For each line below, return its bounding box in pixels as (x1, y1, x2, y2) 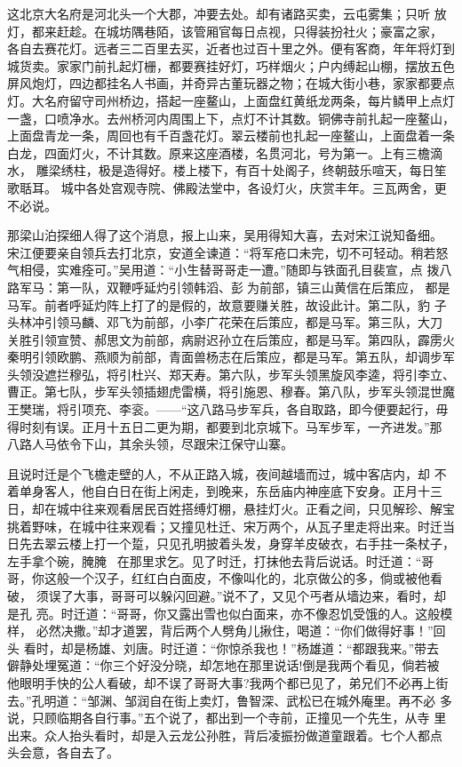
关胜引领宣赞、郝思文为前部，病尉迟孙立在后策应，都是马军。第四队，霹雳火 (7, 330, 455, 348)
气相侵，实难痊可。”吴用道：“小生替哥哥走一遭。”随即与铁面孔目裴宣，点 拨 (7, 260, 440, 279)
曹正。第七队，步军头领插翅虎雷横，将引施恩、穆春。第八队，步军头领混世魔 (7, 382, 455, 401)
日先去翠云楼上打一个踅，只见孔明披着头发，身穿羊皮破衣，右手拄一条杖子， (7, 534, 455, 553)
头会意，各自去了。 (7, 743, 119, 762)
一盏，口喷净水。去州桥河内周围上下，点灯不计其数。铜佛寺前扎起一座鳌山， (7, 108, 455, 127)
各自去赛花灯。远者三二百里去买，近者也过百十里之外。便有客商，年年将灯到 (7, 39, 455, 58)
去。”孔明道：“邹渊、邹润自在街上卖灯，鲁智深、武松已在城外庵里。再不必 (7, 691, 436, 709)
